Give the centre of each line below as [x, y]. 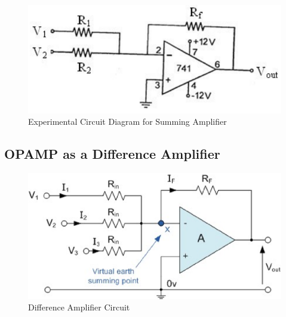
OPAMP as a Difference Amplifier [112, 154]
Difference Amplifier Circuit [79, 307]
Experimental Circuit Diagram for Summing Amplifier [127, 121]
